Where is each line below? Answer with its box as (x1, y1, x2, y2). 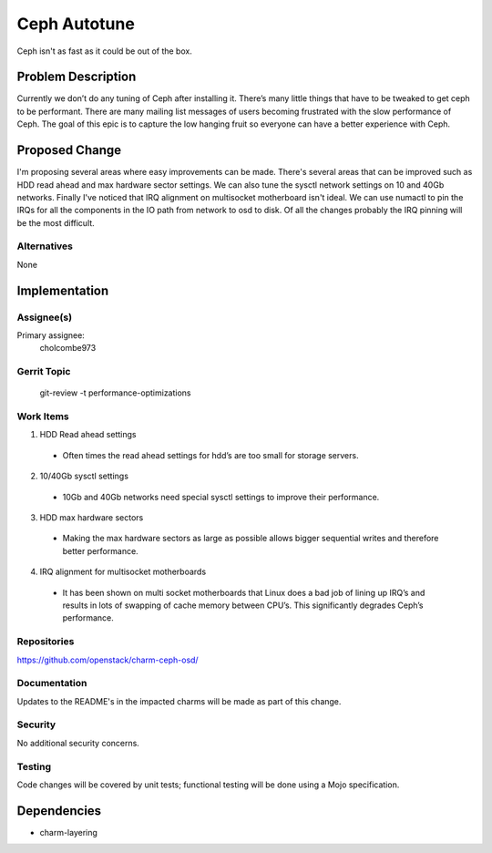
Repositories (16, 635, 75, 648)
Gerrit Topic (16, 365, 71, 378)
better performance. (62, 545, 138, 556)
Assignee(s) (16, 311, 73, 324)
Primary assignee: (16, 330, 86, 341)
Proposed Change (16, 142, 122, 159)
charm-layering (39, 827, 97, 838)
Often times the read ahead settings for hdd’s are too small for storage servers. (62, 449, 359, 460)
